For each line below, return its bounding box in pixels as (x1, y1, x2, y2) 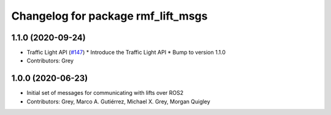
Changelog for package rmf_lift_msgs (11, 9, 208, 23)
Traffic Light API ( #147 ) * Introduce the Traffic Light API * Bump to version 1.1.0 (26, 49, 226, 56)
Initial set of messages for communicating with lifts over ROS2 (26, 89, 184, 97)
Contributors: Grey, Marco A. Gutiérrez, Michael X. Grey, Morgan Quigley (26, 98, 211, 105)
